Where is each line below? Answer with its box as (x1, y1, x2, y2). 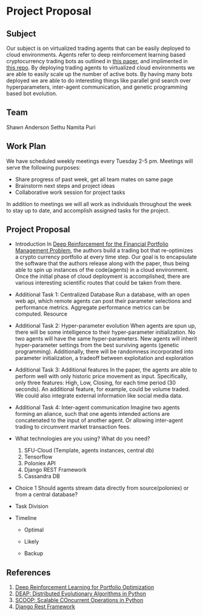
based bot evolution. (6, 90, 58, 97)
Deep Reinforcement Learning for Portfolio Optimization (15, 584, 155, 591)
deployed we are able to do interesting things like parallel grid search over (6, 77, 191, 84)
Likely (24, 538, 39, 545)
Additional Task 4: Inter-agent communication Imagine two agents (15, 404, 180, 411)
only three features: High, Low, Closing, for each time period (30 (15, 379, 176, 387)
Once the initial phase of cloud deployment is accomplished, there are (15, 272, 190, 280)
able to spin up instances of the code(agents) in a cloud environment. (15, 266, 189, 274)
